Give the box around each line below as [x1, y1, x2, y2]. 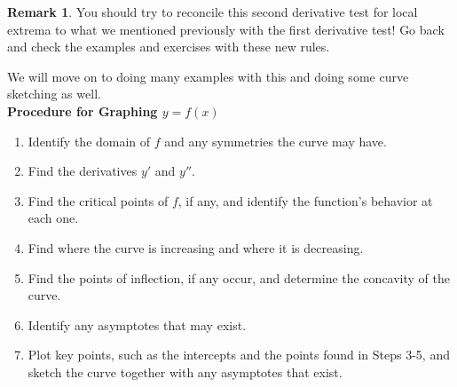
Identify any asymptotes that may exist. [28, 315, 247, 334]
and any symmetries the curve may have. [164, 131, 387, 150]
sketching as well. [7, 84, 101, 103]
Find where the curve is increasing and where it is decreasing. [28, 238, 364, 257]
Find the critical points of [28, 191, 169, 209]
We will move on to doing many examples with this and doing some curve [7, 67, 409, 85]
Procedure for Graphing [7, 101, 158, 120]
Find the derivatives [28, 162, 138, 180]
